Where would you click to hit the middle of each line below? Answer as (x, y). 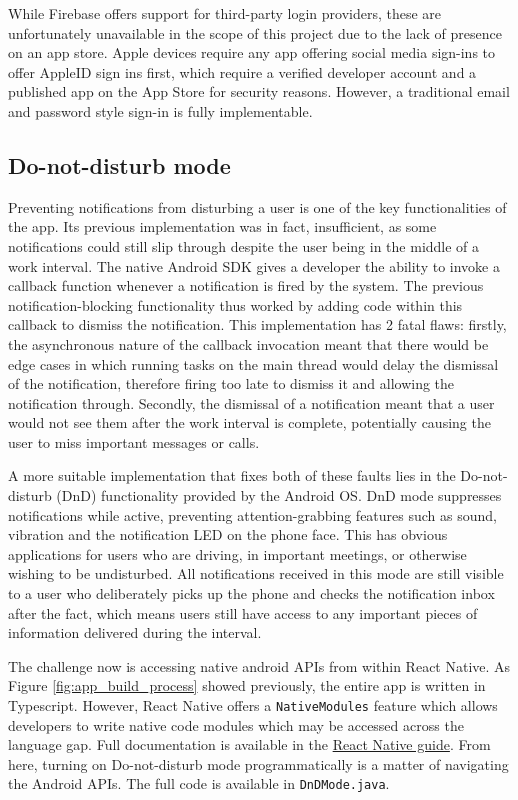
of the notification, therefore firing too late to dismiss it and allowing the (231, 383)
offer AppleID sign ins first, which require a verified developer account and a (242, 71)
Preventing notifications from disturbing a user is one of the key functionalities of (257, 206)
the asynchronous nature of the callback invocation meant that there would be (248, 343)
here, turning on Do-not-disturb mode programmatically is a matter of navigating (258, 763)
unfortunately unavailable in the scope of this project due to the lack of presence (255, 32)
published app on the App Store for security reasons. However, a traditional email (259, 91)
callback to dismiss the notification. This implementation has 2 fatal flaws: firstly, (257, 324)
